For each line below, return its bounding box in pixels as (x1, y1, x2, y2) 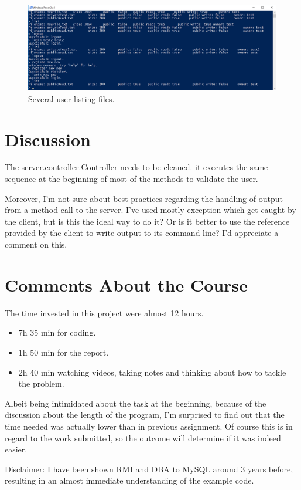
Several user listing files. (28, 92, 115, 104)
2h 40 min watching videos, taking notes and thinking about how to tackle (18, 366, 286, 378)
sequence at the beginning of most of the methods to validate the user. (5, 173, 258, 185)
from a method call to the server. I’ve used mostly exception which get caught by (5, 204, 296, 216)
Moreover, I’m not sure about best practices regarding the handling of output (5, 192, 283, 204)
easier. (5, 443, 28, 455)
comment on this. (5, 238, 67, 251)
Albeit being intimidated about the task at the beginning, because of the (5, 397, 266, 409)
